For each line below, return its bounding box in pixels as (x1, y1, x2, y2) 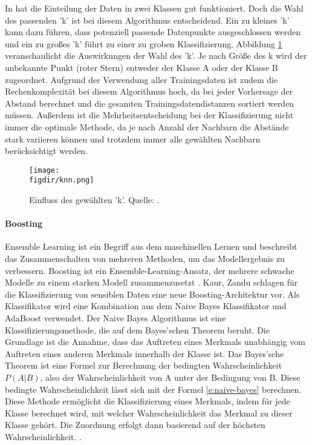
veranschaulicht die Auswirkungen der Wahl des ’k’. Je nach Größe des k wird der (5, 49, 307, 62)
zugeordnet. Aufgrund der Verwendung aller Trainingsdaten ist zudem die (5, 73, 278, 85)
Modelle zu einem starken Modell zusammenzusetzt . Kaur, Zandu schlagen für (5, 276, 298, 289)
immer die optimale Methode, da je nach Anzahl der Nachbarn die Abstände (5, 120, 289, 133)
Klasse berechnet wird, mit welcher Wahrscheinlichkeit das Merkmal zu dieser (5, 406, 293, 419)
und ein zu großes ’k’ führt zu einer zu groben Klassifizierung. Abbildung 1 (5, 37, 282, 50)
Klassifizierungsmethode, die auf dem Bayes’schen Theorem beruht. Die (5, 323, 270, 336)
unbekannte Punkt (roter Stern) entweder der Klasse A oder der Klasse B (5, 61, 278, 73)
